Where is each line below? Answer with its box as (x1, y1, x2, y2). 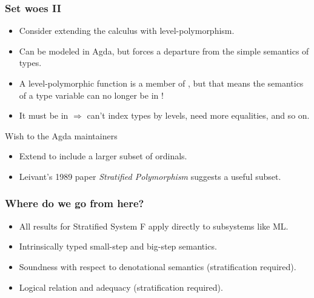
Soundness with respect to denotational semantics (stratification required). (19, 260, 296, 273)
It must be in (19, 109, 68, 122)
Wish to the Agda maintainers (5, 129, 118, 142)
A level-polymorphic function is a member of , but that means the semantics (19, 77, 304, 89)
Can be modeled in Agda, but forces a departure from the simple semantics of (19, 44, 309, 57)
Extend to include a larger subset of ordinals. (19, 150, 187, 162)
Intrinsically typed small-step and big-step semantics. (19, 240, 217, 253)
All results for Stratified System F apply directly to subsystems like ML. (19, 219, 289, 232)
